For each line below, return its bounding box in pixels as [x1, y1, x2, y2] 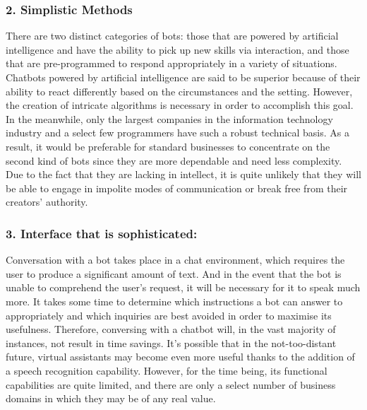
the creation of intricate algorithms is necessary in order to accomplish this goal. [6, 98, 354, 112]
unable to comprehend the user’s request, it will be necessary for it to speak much [6, 280, 361, 295]
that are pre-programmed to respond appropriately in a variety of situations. [6, 56, 337, 71]
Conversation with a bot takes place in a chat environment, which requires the [6, 252, 345, 267]
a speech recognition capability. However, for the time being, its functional [6, 363, 327, 377]
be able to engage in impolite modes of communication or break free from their [6, 180, 348, 195]
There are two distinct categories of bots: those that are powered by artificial [6, 28, 339, 43]
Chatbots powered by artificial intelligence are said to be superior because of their [6, 70, 361, 84]
